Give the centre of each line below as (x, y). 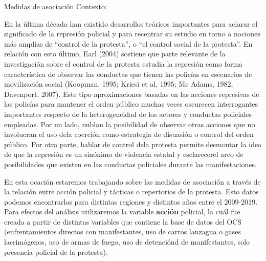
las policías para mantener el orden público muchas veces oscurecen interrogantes (131, 104)
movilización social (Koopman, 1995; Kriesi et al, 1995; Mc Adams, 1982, (119, 84)
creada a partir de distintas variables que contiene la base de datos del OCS (123, 221)
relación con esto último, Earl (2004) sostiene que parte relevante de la (115, 54)
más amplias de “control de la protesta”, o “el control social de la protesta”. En (128, 43)
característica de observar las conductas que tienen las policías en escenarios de (128, 74)
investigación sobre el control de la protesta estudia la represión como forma (124, 63)
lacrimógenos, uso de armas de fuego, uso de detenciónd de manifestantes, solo (127, 242)
